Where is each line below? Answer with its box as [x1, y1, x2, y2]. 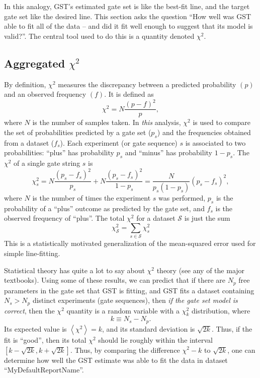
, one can [227, 344, 255, 355]
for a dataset [136, 213, 176, 223]
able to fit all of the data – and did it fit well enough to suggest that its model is [4, 21, 253, 31]
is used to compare [193, 117, 250, 128]
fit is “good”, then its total [4, 334, 86, 345]
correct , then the [4, 305, 55, 316]
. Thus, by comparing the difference [70, 344, 180, 355]
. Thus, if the [212, 323, 252, 334]
